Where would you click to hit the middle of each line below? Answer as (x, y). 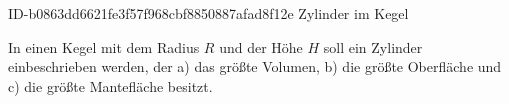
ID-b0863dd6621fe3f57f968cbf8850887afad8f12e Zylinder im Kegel (208, 13)
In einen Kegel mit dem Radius (104, 46)
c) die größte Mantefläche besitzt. (110, 85)
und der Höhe (261, 46)
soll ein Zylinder (373, 46)
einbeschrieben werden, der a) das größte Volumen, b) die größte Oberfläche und (255, 66)
